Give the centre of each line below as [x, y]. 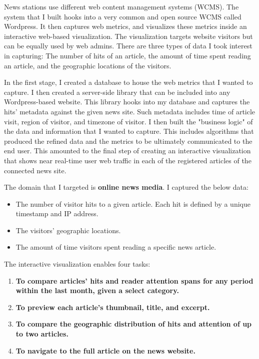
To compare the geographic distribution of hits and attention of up [134, 324]
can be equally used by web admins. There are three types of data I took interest [128, 46]
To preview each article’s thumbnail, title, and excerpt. [113, 307]
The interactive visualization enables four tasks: [77, 264]
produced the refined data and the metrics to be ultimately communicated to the [128, 141]
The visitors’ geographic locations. [68, 230]
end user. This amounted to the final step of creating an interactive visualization [127, 151]
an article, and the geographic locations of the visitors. [88, 65]
